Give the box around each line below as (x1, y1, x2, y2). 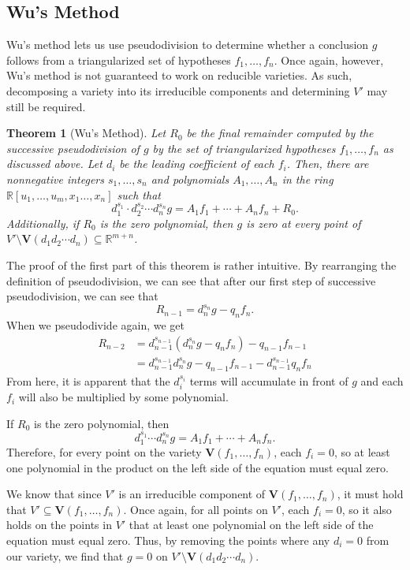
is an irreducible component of (118, 486, 266, 502)
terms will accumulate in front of (189, 372, 348, 389)
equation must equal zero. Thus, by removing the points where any (6, 531, 330, 548)
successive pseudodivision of (6, 140, 140, 156)
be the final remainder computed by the (186, 125, 374, 141)
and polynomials (151, 170, 229, 187)
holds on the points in (6, 516, 112, 533)
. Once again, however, (274, 51, 384, 68)
